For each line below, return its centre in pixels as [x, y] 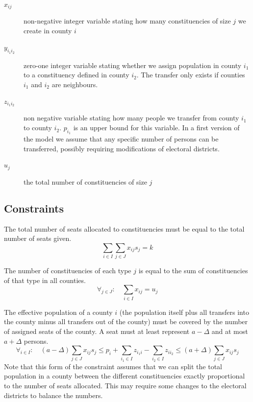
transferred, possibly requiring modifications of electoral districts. [122, 148]
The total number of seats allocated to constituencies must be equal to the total [124, 228]
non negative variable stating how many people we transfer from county [131, 118]
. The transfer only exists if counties [191, 75]
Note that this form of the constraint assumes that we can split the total [113, 366]
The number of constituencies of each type [68, 271]
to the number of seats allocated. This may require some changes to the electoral [125, 386]
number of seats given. [38, 238]
